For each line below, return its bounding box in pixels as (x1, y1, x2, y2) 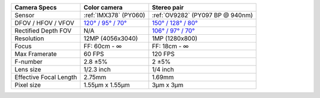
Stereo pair (152, 4, 184, 11)
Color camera (84, 4, 123, 11)
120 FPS (152, 50, 175, 58)
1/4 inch (152, 66, 174, 73)
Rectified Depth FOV (14, 27, 72, 35)
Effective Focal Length (14, 73, 77, 81)
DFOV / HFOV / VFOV (14, 19, 75, 27)
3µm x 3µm (152, 81, 184, 89)
